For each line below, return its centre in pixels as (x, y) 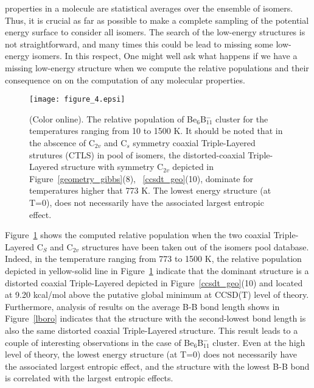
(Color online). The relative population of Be (113, 118)
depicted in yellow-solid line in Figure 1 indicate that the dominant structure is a (157, 270)
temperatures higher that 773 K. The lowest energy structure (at (150, 190)
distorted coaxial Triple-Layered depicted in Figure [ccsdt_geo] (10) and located (154, 282)
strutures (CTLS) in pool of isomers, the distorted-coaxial (137, 154)
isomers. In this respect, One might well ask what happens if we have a (165, 56)
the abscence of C (62, 143)
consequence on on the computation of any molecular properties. (125, 79)
